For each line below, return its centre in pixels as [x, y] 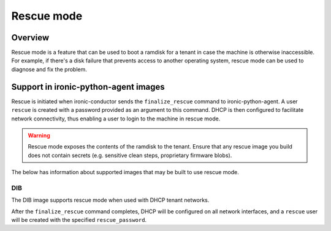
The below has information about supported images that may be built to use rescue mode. [125, 172]
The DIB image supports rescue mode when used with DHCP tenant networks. [110, 200]
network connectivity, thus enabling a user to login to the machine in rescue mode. [116, 119]
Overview [30, 38]
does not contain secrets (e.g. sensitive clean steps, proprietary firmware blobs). [130, 155]
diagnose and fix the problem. [49, 69]
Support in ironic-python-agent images [88, 86]
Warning [39, 135]
